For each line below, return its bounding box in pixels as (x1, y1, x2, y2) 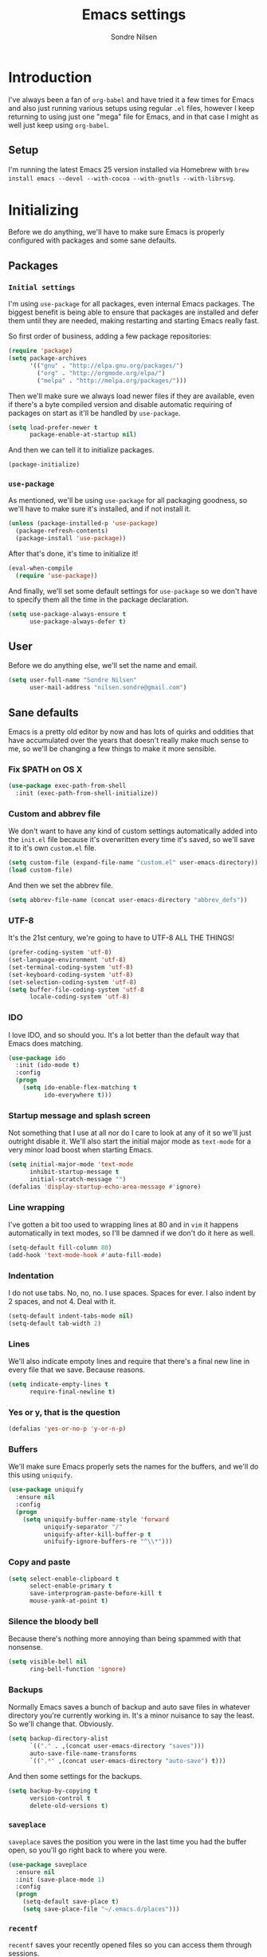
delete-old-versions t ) (29, 1801, 109, 1809)
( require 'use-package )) (15, 571, 98, 579)
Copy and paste (8, 1556, 71, 1568)
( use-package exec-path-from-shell (8, 782, 127, 790)
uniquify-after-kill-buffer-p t (43, 1530, 151, 1538)
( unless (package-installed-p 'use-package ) (8, 520, 159, 528)
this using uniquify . (8, 1470, 73, 1480)
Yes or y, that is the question (8, 1406, 121, 1417)
